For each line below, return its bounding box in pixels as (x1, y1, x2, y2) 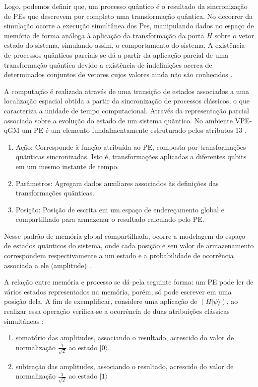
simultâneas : (4, 315, 44, 326)
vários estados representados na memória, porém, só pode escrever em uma (4, 286, 232, 296)
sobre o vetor (214, 30, 254, 40)
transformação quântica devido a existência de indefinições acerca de (4, 59, 212, 70)
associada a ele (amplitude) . (4, 260, 91, 270)
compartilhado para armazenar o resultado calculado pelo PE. (15, 214, 204, 224)
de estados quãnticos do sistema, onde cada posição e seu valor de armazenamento (4, 240, 254, 251)
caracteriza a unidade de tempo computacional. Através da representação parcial (4, 105, 249, 115)
